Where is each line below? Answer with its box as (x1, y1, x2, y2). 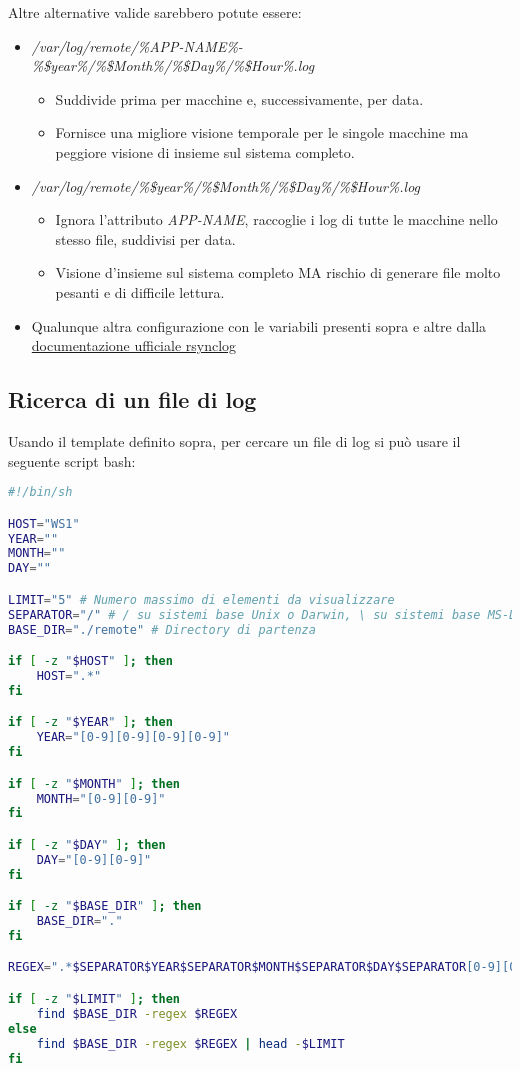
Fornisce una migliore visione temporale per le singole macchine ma (55, 122, 469, 143)
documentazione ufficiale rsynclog (31, 335, 237, 356)
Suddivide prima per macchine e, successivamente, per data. (55, 88, 424, 109)
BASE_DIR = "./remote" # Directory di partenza (8, 622, 316, 637)
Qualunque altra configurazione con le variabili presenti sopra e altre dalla (31, 315, 487, 336)
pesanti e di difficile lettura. (55, 281, 225, 302)
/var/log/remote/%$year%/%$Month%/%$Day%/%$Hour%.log (31, 175, 421, 196)
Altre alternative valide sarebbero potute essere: (8, 2, 302, 22)
